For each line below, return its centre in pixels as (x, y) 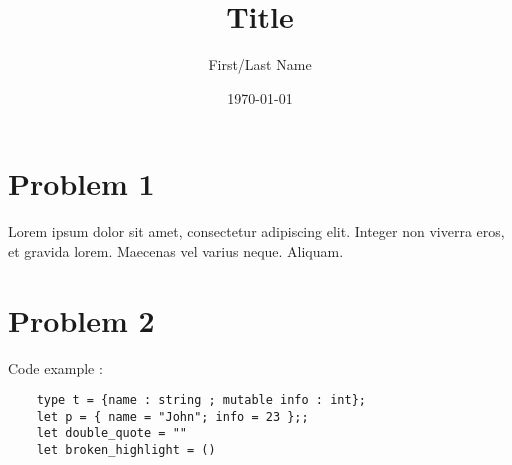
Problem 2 (81, 319)
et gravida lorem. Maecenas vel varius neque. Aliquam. (176, 250)
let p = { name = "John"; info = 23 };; (172, 416)
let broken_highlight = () (126, 450)
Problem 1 (81, 183)
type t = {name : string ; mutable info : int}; (201, 400)
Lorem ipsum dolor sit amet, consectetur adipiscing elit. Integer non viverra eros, (256, 231)
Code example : (55, 367)
